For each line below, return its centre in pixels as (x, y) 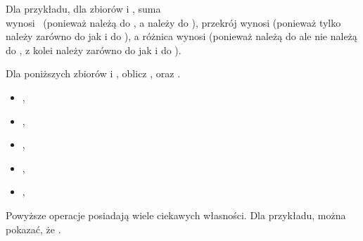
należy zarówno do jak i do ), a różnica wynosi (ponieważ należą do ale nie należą (181, 36)
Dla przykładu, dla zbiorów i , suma (83, 8)
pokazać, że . (33, 229)
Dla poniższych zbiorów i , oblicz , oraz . (93, 73)
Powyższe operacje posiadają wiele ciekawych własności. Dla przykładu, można (176, 215)
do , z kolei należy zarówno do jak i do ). (94, 50)
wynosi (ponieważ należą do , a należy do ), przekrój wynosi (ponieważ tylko (173, 22)
